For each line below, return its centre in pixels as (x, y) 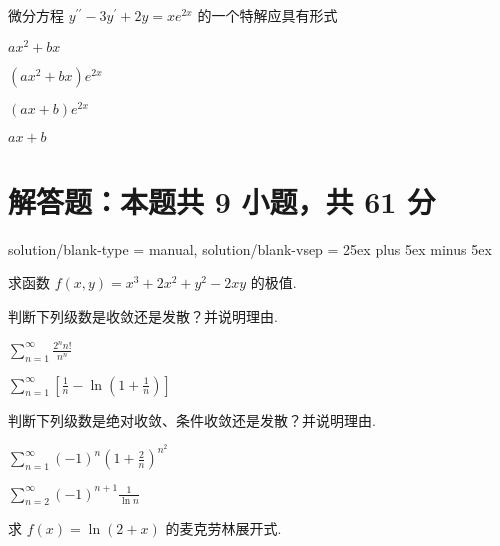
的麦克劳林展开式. (223, 528)
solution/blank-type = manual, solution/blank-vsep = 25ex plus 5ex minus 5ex (250, 248)
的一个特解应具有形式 (267, 15)
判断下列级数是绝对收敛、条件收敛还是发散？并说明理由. (192, 419)
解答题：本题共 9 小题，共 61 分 (222, 200)
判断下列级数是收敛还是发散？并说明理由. (143, 316)
